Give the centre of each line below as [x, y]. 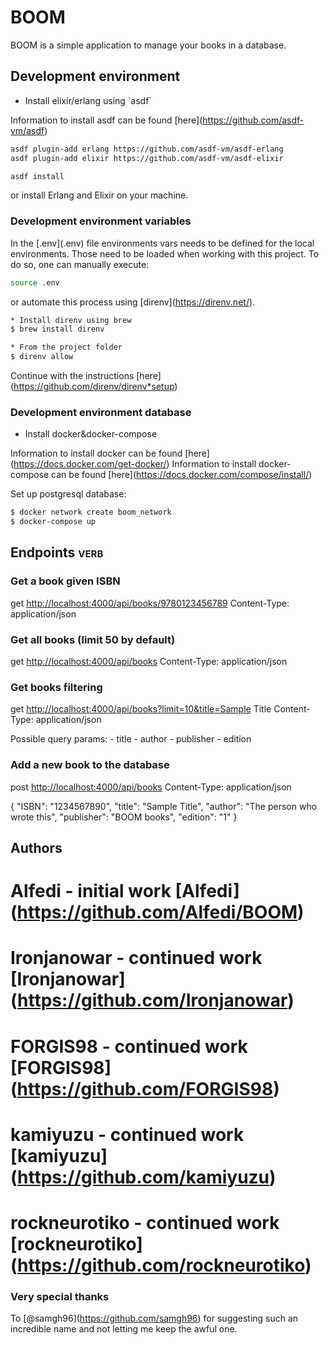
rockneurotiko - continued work [145, 1223]
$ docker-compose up [53, 522]
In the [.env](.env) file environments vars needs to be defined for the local [162, 243]
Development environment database [101, 412]
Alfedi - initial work [91, 891]
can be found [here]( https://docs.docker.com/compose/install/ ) [182, 475]
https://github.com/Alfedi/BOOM [157, 912]
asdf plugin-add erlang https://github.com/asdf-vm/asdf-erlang [147, 149]
